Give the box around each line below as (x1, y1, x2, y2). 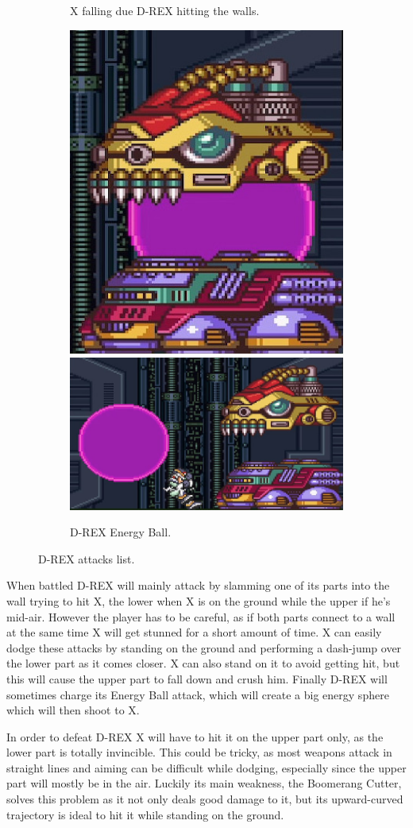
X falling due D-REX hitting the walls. (70, 2, 260, 18)
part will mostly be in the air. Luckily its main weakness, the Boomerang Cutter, (6, 775, 402, 791)
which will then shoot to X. (6, 702, 140, 718)
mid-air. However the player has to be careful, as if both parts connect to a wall (6, 608, 396, 625)
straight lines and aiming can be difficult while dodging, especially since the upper (6, 759, 407, 776)
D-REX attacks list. (38, 550, 135, 567)
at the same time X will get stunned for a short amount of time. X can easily (6, 624, 382, 640)
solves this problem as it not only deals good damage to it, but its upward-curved (6, 791, 403, 807)
